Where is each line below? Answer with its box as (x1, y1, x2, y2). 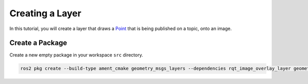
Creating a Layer (9, 8, 82, 19)
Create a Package (9, 39, 67, 47)
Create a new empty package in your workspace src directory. (9, 52, 143, 58)
